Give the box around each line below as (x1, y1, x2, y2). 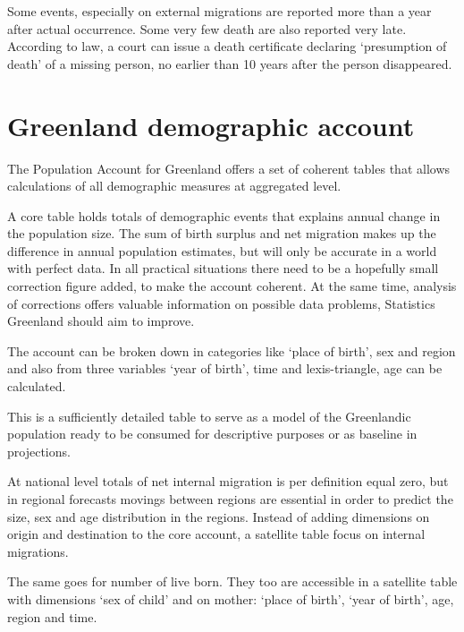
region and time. (7, 607, 97, 626)
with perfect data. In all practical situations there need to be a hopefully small (7, 259, 439, 278)
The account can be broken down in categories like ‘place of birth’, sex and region (7, 341, 456, 360)
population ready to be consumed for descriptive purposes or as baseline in (7, 424, 418, 443)
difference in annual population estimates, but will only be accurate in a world (7, 241, 437, 260)
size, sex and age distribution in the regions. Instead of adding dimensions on (7, 507, 430, 525)
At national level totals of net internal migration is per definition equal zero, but (7, 472, 449, 491)
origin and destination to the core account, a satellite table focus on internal (7, 525, 426, 543)
